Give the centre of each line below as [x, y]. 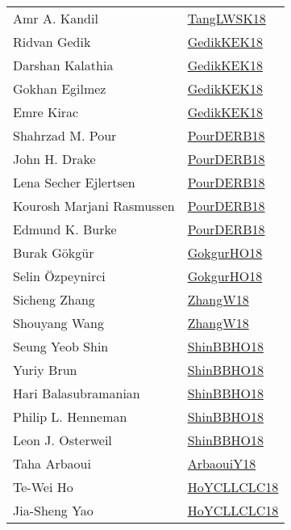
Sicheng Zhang [54, 299]
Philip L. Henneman [70, 416]
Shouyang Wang [58, 323]
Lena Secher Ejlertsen [74, 182]
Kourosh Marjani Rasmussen [94, 206]
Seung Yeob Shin [61, 346]
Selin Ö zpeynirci [59, 276]
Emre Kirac [46, 112]
